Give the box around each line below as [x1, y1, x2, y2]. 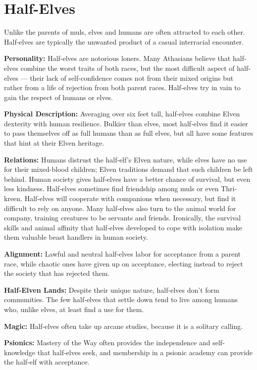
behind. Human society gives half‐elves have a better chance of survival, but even [4, 173, 251, 184]
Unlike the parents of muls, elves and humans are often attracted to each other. [4, 27, 245, 37]
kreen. [4, 193, 22, 204]
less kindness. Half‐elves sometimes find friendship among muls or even [4, 183, 219, 194]
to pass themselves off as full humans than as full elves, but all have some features [4, 128, 254, 138]
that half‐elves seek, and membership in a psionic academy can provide [37, 347, 253, 357]
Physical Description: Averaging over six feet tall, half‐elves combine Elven [4, 108, 240, 119]
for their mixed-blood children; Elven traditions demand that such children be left [4, 164, 253, 174]
